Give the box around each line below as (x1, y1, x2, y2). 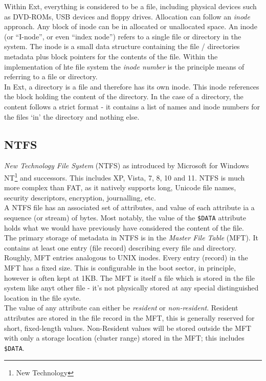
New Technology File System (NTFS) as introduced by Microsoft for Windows (4, 160, 249, 171)
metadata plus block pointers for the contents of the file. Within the (4, 51, 218, 61)
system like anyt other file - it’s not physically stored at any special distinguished (4, 282, 259, 293)
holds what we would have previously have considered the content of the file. (4, 222, 244, 233)
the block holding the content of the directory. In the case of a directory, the (4, 91, 243, 102)
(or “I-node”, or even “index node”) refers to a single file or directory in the (4, 31, 241, 41)
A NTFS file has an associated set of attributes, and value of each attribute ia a (4, 202, 255, 213)
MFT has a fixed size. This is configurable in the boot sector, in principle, (4, 262, 236, 273)
